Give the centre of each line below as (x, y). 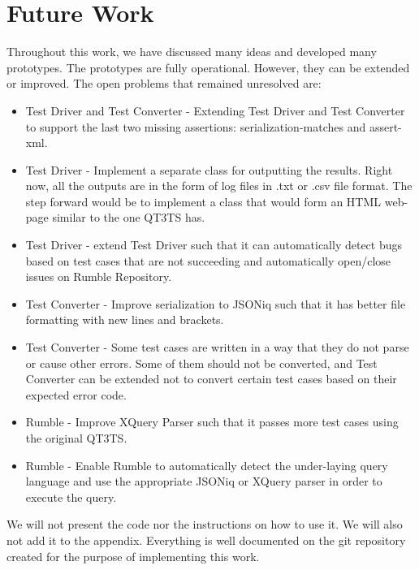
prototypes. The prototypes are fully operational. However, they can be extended (208, 67)
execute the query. (71, 497)
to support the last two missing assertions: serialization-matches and (196, 126)
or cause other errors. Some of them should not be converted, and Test (201, 363)
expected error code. (76, 394)
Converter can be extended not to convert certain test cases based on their (211, 379)
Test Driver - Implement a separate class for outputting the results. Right (209, 169)
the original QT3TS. (76, 438)
